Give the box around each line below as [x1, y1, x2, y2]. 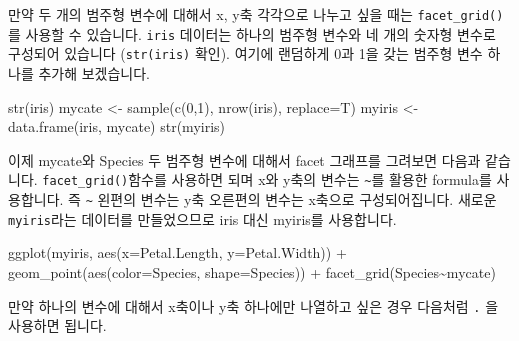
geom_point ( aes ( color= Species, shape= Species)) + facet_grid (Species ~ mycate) [8, 261, 496, 282]
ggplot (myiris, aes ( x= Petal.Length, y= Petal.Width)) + [8, 242, 347, 263]
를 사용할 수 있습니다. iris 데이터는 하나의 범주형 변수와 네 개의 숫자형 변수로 [8, 23, 496, 44]
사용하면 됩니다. [8, 315, 107, 336]
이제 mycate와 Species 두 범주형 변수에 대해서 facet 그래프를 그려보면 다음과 [8, 149, 481, 170]
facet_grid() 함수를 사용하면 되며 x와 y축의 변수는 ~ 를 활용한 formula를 [42, 169, 492, 190]
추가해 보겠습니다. [38, 62, 151, 83]
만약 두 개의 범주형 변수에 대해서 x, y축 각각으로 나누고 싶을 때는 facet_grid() [8, 4, 504, 24]
